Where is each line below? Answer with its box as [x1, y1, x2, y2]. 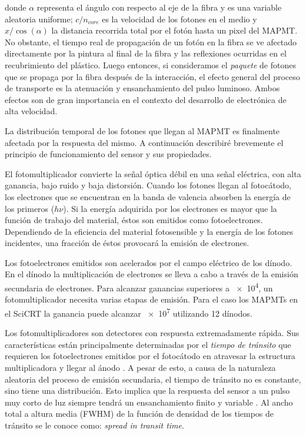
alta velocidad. [5, 105, 58, 117]
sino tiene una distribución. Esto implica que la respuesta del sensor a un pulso [5, 384, 290, 397]
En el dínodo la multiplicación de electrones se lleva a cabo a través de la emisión [5, 268, 298, 280]
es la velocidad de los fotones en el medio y [102, 12, 257, 25]
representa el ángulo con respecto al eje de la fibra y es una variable [36, 1, 282, 13]
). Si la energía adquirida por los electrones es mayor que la [63, 202, 277, 214]
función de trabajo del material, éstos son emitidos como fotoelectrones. [5, 214, 263, 226]
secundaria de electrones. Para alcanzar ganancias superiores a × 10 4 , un [5, 280, 273, 294]
